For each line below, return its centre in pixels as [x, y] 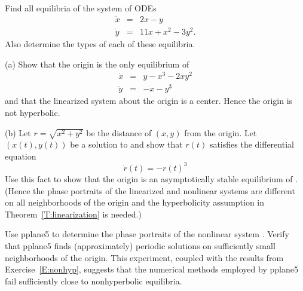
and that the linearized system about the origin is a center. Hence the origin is [149, 101]
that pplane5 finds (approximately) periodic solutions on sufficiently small [140, 245]
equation [21, 156]
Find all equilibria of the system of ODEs [81, 8]
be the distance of [119, 132]
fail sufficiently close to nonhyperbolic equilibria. [94, 281]
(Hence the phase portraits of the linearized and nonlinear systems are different [150, 190]
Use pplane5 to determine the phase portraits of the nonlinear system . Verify [147, 234]
